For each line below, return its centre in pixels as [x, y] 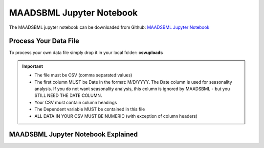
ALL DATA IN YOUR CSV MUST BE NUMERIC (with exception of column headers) [116, 116]
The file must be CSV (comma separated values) [83, 75]
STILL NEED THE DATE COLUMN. [68, 95]
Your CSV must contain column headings [76, 102]
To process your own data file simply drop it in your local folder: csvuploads [86, 53]
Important [33, 66]
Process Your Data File [44, 41]
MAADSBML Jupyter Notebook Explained [73, 135]
